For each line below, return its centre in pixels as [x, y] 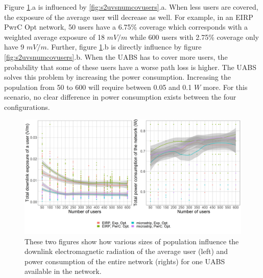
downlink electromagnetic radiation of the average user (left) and [126, 251]
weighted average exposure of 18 [54, 37]
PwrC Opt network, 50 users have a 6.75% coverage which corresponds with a [126, 27]
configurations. [27, 107]
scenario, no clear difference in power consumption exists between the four [120, 97]
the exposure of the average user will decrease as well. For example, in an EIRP [129, 17]
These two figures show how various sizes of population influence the [132, 241]
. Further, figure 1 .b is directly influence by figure [124, 47]
